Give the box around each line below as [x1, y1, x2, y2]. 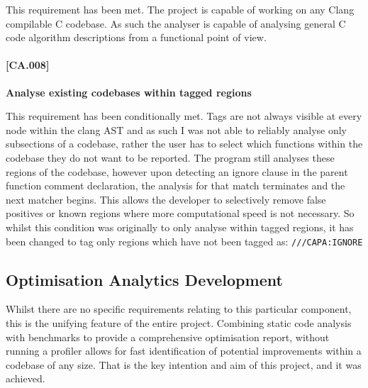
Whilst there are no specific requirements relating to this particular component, [6, 301, 352, 316]
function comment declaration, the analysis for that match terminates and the [6, 178, 345, 193]
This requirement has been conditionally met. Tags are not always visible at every [6, 109, 362, 123]
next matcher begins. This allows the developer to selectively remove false [6, 192, 326, 206]
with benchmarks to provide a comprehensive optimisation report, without [6, 329, 330, 344]
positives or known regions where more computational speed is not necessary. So [6, 206, 355, 221]
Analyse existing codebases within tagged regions [6, 84, 252, 99]
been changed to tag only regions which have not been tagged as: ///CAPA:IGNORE [6, 233, 363, 248]
